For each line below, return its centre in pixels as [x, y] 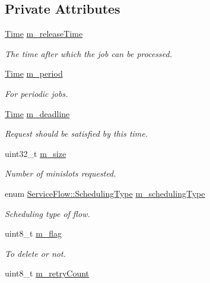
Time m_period [34, 73]
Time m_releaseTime [44, 34]
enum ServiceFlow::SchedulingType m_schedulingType [105, 193]
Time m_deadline [37, 113]
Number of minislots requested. [61, 173]
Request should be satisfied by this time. [77, 133]
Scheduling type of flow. [47, 213]
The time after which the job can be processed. [88, 53]
